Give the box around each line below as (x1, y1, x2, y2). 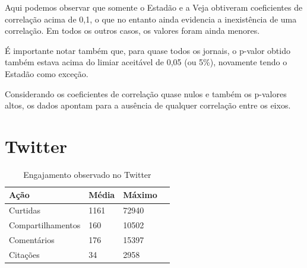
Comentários (9, 234, 55, 245)
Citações (9, 248, 40, 260)
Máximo (123, 189, 157, 201)
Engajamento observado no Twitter (23, 168, 151, 180)
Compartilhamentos (9, 219, 81, 231)
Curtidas (9, 204, 41, 216)
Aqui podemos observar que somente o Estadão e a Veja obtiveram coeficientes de (5, 1, 303, 13)
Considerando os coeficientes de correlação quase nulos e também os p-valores (5, 87, 287, 100)
